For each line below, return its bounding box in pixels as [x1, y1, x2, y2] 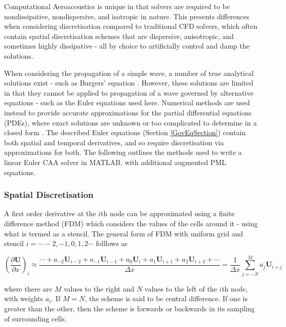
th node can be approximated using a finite [100, 208, 235, 219]
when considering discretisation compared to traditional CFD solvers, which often [4, 21, 258, 31]
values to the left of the [144, 283, 217, 294]
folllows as [96, 238, 128, 249]
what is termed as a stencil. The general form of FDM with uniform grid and [4, 228, 243, 238]
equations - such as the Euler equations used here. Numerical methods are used [4, 97, 250, 108]
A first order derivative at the [4, 208, 96, 219]
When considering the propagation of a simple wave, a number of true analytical [4, 67, 254, 78]
